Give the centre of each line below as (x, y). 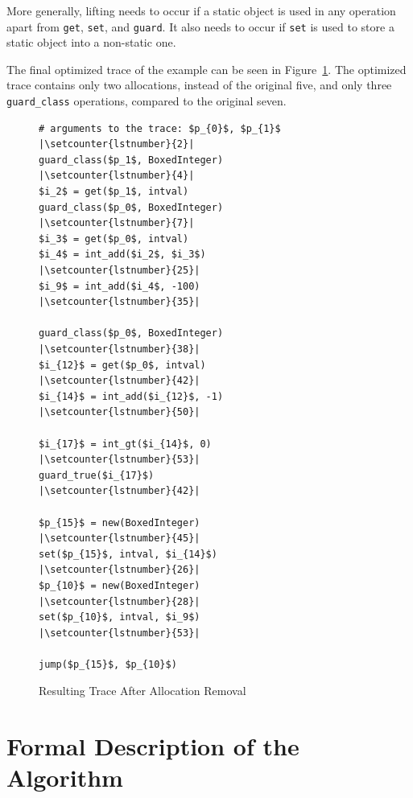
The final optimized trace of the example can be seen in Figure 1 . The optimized (206, 69)
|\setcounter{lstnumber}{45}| (120, 539)
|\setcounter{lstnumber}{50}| (120, 412)
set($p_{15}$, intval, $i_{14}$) (128, 554)
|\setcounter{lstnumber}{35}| (120, 302)
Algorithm (65, 777)
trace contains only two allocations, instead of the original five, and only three (199, 85)
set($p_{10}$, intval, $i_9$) (120, 617)
